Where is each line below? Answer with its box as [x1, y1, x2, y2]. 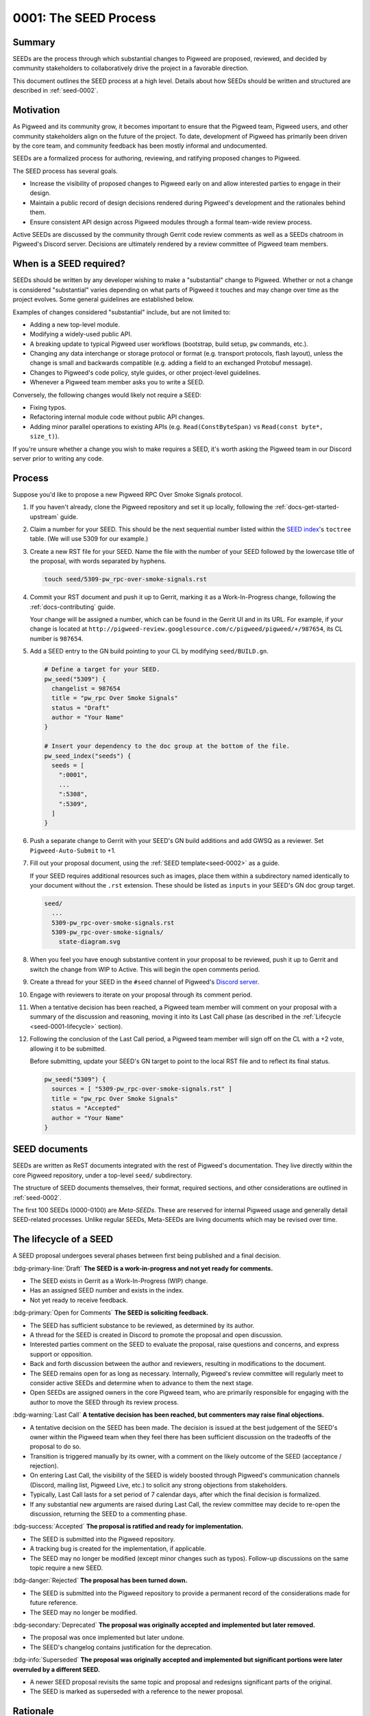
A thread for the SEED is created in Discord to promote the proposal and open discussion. [29, 1331, 283, 1339]
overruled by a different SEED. [12, 1665, 101, 1673]
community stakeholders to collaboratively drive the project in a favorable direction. [12, 64, 249, 72]
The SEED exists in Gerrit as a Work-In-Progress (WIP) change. [29, 1277, 208, 1285]
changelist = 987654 [51, 684, 121, 693]
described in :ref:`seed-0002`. [12, 86, 99, 95]
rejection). [29, 1462, 59, 1470]
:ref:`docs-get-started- [274, 503, 339, 511]
